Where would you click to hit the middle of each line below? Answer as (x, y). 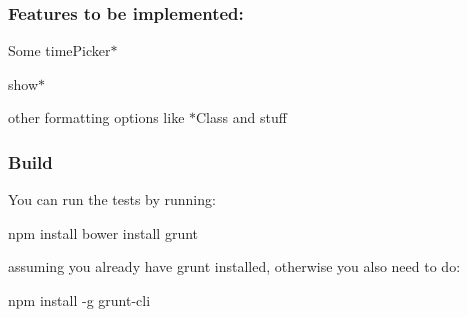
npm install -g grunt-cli (79, 300)
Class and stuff (241, 117)
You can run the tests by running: (112, 199)
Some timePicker (59, 50)
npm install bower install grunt (103, 232)
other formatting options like (96, 117)
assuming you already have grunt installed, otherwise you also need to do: (234, 266)
